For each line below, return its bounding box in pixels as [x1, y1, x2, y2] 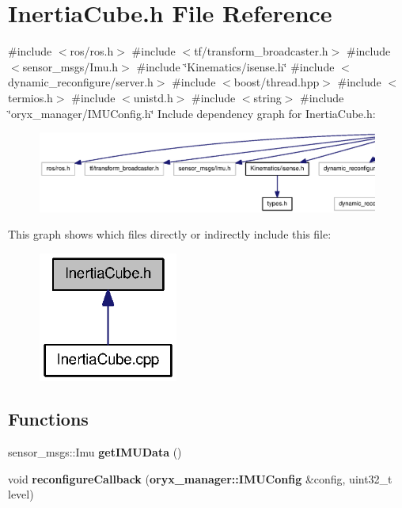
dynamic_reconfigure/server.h [8, 74, 154, 90]
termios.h [8, 89, 53, 105]
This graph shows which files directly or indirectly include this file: [8, 226, 332, 243]
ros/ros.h [70, 43, 114, 59]
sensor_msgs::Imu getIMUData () [8, 444, 182, 460]
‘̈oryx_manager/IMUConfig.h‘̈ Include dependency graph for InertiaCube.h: [8, 105, 376, 121]
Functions [8, 407, 89, 431]
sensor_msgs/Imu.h [22, 58, 119, 74]
